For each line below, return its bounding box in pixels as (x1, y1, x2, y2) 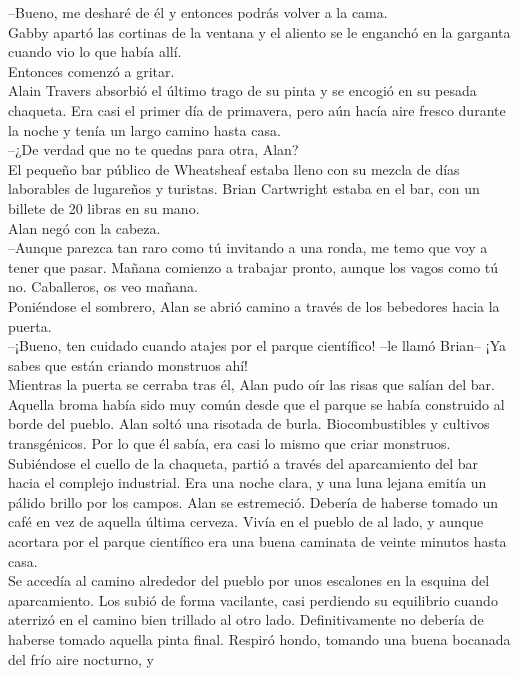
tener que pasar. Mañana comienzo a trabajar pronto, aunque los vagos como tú (8, 256, 499, 277)
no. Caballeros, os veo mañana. (8, 276, 198, 297)
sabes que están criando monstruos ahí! (8, 354, 249, 375)
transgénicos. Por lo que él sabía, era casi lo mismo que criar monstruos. (8, 433, 451, 454)
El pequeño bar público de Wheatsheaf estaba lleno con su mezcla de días (8, 158, 460, 179)
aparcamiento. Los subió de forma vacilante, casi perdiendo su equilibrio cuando (8, 589, 498, 610)
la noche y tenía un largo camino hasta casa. (8, 119, 281, 140)
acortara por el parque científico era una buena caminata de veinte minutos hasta (8, 531, 507, 552)
